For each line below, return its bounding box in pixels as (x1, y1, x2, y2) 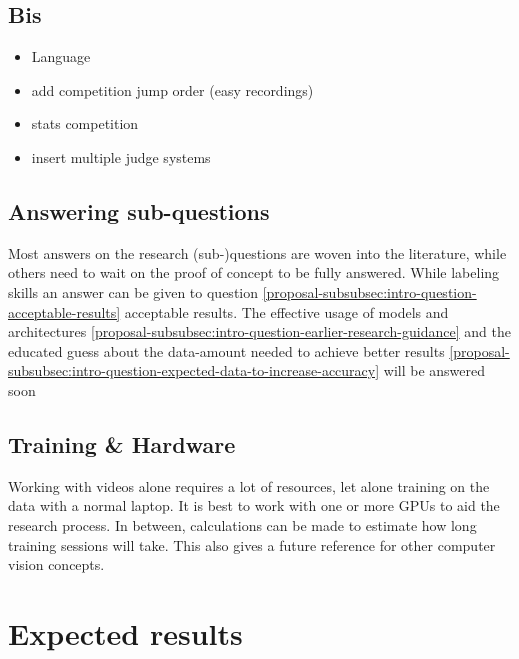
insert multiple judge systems (31, 146, 211, 167)
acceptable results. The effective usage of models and (124, 301, 449, 322)
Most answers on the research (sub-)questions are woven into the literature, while (8, 242, 507, 263)
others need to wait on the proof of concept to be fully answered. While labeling (8, 262, 500, 283)
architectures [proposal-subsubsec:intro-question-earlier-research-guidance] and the (8, 321, 511, 342)
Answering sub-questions (8, 195, 270, 226)
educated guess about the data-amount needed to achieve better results (8, 340, 445, 361)
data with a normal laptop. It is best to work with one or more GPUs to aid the (8, 495, 500, 516)
